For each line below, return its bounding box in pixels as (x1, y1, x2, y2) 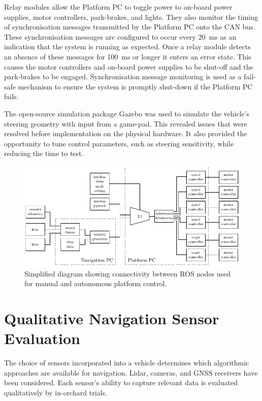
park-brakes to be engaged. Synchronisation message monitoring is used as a (4, 71, 242, 82)
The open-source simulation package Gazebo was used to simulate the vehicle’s (4, 108, 250, 118)
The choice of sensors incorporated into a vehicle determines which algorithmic (4, 357, 249, 368)
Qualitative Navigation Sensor (4, 308, 219, 329)
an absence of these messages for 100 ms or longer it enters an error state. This (4, 51, 251, 61)
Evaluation (4, 328, 80, 349)
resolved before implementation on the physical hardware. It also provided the (4, 128, 247, 139)
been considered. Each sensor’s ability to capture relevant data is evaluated (4, 377, 238, 388)
